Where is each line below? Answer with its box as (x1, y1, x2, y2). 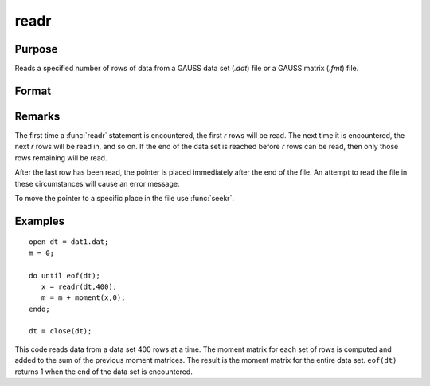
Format (14, 84, 52, 97)
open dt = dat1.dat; (29, 238, 109, 246)
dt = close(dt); (29, 327, 92, 336)
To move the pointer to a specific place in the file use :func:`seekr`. (14, 193, 235, 203)
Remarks (14, 109, 61, 123)
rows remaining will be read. (14, 152, 107, 163)
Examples (14, 214, 65, 227)
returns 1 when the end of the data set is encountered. (14, 367, 193, 376)
